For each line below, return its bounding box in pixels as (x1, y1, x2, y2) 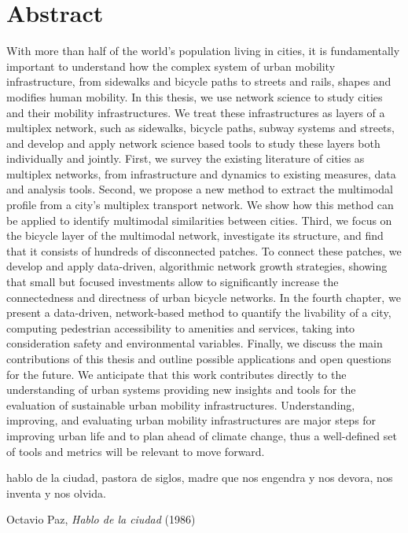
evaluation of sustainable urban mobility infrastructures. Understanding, (6, 396, 355, 413)
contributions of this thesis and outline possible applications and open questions (6, 351, 391, 366)
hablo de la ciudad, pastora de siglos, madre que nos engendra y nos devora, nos (6, 469, 393, 486)
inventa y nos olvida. (6, 484, 106, 501)
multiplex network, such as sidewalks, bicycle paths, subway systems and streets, (6, 119, 395, 136)
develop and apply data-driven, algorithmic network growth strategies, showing (6, 258, 388, 274)
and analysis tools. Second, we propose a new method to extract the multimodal (6, 181, 393, 197)
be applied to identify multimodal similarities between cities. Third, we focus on (6, 211, 392, 228)
